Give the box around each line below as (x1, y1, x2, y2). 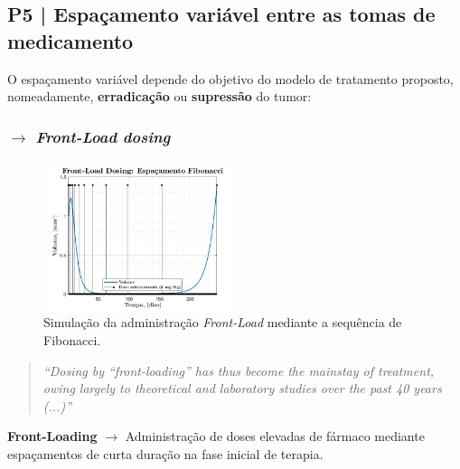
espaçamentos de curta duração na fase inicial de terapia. (7, 445, 324, 464)
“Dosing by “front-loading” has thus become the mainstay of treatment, (42, 361, 435, 380)
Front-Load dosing (35, 125, 171, 147)
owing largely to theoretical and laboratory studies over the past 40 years (42, 379, 442, 398)
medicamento (7, 26, 134, 54)
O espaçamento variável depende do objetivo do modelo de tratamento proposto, (7, 69, 454, 88)
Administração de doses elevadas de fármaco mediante (125, 427, 425, 446)
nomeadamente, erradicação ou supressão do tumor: (7, 87, 312, 106)
